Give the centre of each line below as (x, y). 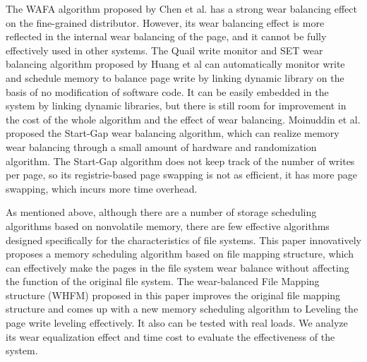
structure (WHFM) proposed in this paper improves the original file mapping (173, 295)
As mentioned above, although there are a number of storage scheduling (161, 212)
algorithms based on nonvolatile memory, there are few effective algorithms (168, 225)
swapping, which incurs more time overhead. (102, 188)
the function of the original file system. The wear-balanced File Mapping (163, 281)
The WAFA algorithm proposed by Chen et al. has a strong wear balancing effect (181, 8)
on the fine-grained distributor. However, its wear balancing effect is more (165, 22)
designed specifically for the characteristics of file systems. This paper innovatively (183, 240)
